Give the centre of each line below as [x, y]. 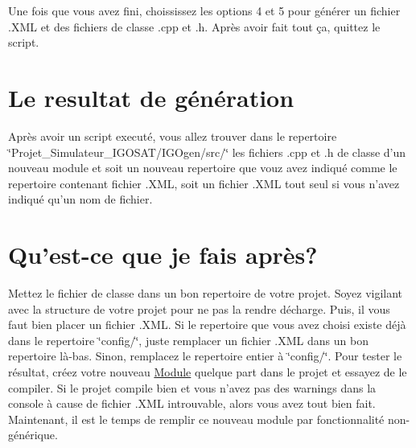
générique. [33, 435]
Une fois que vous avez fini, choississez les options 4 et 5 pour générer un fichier [204, 10]
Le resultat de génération [151, 97]
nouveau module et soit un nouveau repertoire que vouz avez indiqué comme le [203, 168]
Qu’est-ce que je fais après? [163, 255]
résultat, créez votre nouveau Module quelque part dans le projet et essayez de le [208, 371]
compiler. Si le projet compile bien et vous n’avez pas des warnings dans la [192, 387]
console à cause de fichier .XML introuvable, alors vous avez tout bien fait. [192, 403]
